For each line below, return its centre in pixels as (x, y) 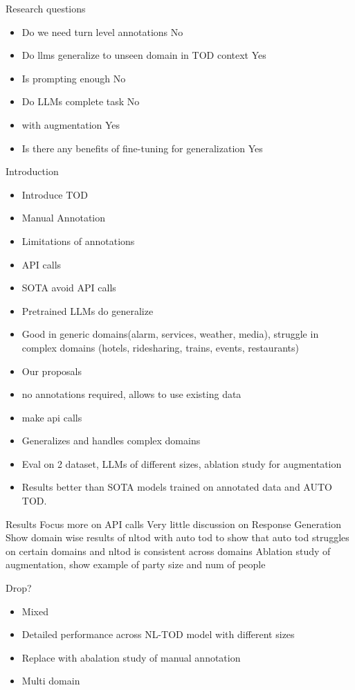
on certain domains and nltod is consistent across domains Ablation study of (168, 551)
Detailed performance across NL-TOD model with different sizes (158, 634)
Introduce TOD (55, 194)
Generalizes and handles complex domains (111, 441)
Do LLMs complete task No (81, 101)
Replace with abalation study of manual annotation (131, 657)
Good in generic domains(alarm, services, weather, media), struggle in (170, 334)
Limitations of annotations (78, 240)
